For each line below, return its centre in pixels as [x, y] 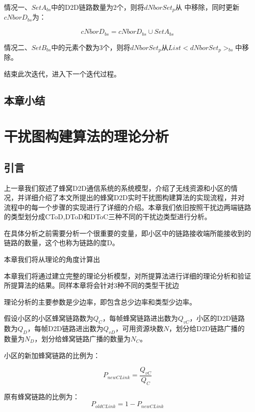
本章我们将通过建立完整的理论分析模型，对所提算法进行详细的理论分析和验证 [127, 275]
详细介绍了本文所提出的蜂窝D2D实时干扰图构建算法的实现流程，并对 [134, 197]
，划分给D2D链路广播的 [207, 328]
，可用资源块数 [140, 328]
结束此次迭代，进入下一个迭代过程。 [62, 73]
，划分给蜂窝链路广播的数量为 [83, 339]
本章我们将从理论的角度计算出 [52, 259]
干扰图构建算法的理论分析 [87, 136]
